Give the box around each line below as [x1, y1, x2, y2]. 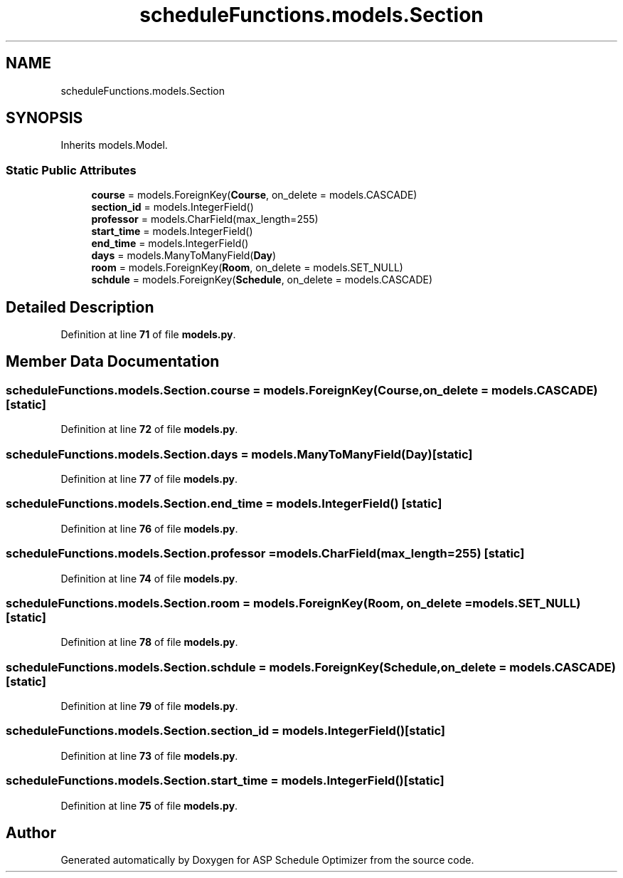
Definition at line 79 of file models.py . [60, 700, 238, 712]
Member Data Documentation [6, 352, 220, 371]
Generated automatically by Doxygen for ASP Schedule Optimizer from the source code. [60, 854, 474, 867]
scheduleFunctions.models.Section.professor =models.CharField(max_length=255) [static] [6, 546, 525, 561]
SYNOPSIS [6, 109, 83, 127]
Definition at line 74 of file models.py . [60, 572, 238, 585]
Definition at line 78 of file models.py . [60, 636, 238, 649]
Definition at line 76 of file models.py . [60, 522, 238, 535]
